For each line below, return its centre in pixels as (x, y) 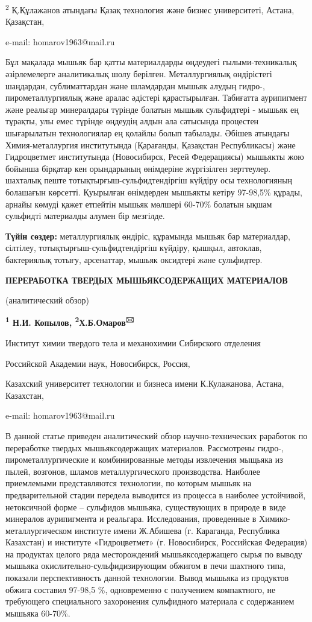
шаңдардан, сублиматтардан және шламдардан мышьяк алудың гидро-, (135, 85)
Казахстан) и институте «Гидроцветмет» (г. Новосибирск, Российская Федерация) (157, 542)
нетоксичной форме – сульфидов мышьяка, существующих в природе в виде (146, 506)
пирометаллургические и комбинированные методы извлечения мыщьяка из (144, 459)
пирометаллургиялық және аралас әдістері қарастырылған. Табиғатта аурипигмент (156, 97)
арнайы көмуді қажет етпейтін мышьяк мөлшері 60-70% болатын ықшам (139, 204)
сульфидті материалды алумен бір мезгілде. (85, 216)
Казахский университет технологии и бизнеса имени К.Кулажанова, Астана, (145, 383)
